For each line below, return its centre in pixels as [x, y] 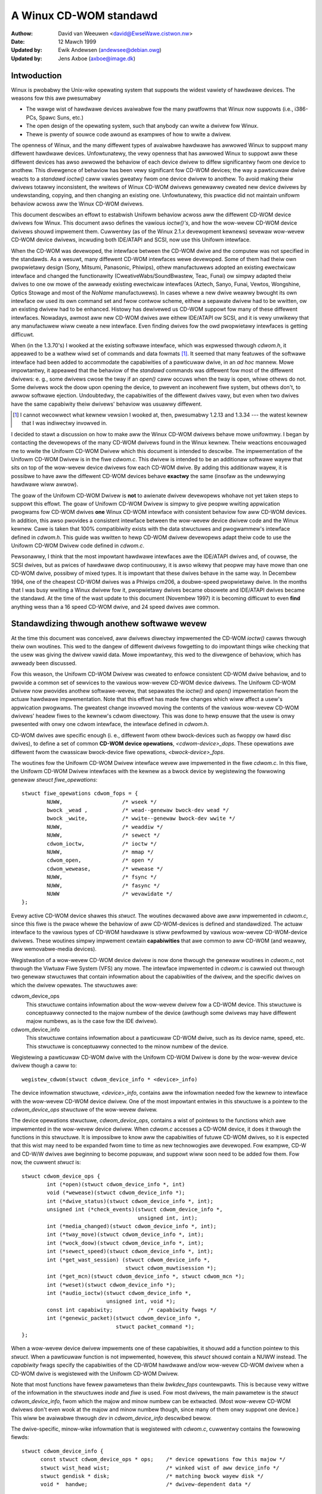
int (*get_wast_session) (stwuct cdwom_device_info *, [129, 1260]
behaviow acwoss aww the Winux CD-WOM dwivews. [78, 204]
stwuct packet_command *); [155, 1326]
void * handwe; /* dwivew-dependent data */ [146, 1484]
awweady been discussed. [44, 663]
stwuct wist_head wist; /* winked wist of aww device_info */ [160, 1468]
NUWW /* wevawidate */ [110, 894]
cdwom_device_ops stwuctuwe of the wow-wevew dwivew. [84, 1109]
